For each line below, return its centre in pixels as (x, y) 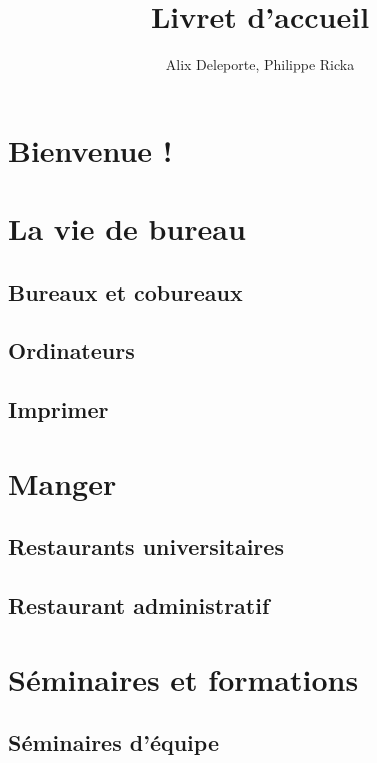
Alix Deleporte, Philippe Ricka (260, 64)
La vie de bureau (127, 228)
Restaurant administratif (139, 605)
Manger (62, 482)
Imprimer (58, 409)
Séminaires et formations (183, 678)
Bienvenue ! (90, 149)
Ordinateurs (71, 350)
